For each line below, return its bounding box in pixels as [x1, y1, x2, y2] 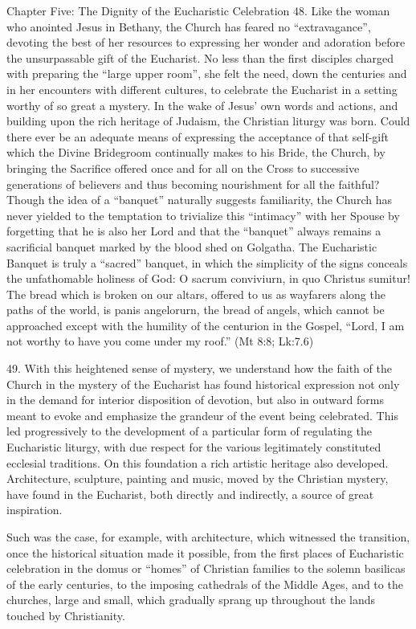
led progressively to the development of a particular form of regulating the [6, 423, 373, 439]
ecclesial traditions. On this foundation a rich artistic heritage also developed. [6, 454, 389, 471]
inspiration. [6, 501, 63, 518]
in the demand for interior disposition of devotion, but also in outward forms [6, 391, 384, 408]
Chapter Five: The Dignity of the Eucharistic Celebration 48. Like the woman [6, 2, 390, 18]
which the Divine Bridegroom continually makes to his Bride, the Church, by [6, 144, 385, 161]
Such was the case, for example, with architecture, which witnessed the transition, [6, 529, 410, 545]
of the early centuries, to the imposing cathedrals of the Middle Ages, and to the [6, 575, 403, 592]
